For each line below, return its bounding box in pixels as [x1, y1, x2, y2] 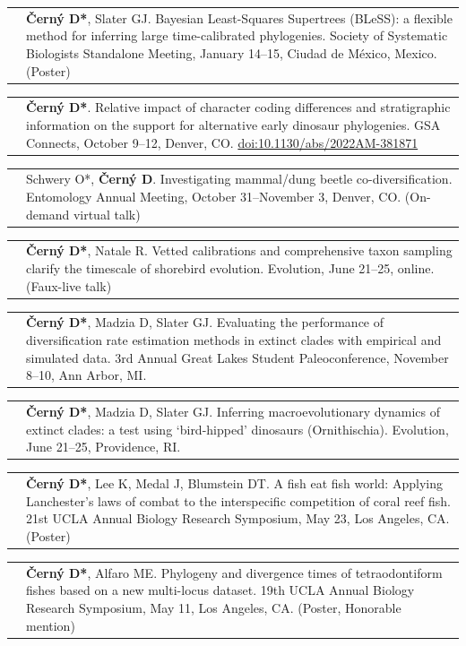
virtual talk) [73, 204, 141, 223]
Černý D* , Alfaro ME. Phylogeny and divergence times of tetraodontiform [26, 563, 443, 581]
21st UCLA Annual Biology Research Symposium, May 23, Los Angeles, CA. [26, 509, 450, 528]
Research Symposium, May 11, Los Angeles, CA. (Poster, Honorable [26, 598, 401, 616]
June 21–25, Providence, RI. [26, 437, 181, 456]
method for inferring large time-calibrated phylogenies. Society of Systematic [26, 26, 448, 45]
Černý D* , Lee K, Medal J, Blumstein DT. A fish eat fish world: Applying [26, 474, 443, 493]
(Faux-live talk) [26, 276, 112, 295]
